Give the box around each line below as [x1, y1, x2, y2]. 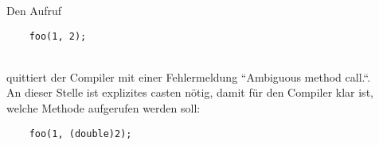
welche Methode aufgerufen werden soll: [6, 100, 201, 116]
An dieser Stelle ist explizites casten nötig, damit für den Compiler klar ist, [6, 84, 373, 101]
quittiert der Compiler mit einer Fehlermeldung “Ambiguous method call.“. [6, 68, 371, 85]
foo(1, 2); [29, 30, 87, 42]
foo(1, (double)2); [29, 128, 132, 139]
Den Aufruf [6, 2, 62, 18]
